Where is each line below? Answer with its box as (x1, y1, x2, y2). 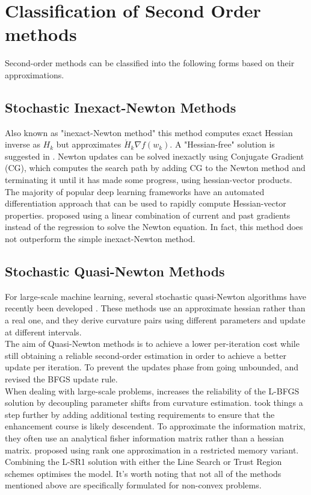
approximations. (5, 68, 64, 81)
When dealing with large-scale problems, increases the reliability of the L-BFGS (5, 384, 300, 397)
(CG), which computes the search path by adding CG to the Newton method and (5, 161, 306, 174)
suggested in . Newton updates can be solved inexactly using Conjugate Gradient (5, 149, 304, 162)
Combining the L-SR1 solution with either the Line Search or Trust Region (5, 455, 282, 468)
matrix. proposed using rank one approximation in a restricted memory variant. (5, 443, 299, 456)
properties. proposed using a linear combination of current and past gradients (5, 208, 291, 221)
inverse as (5, 138, 40, 151)
